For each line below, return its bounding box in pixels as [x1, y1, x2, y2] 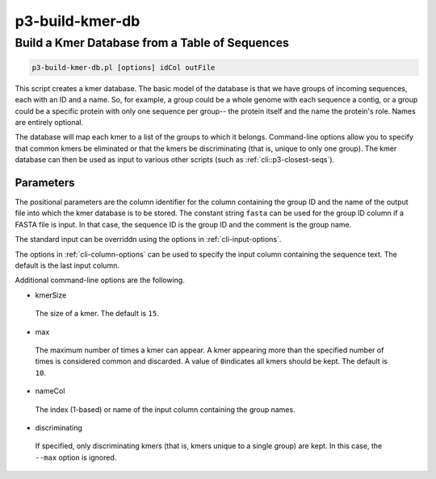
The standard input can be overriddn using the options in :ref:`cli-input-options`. [15, 235, 282, 244]
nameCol [35, 386, 65, 396]
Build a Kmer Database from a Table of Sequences [15, 35, 290, 50]
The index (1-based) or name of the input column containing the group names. [35, 404, 296, 414]
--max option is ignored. [35, 452, 117, 462]
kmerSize [35, 290, 67, 300]
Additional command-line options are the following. [15, 275, 185, 285]
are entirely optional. [15, 117, 84, 127]
